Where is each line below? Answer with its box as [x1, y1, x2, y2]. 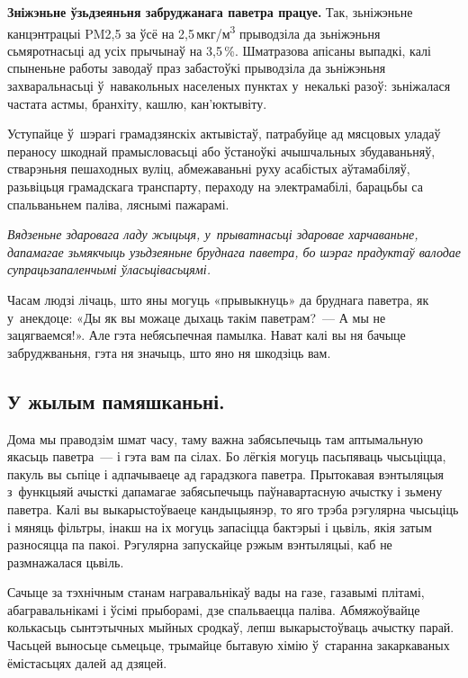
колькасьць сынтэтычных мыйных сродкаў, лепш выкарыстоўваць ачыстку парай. [7, 618, 454, 637]
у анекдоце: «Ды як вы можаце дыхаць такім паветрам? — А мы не [7, 308, 386, 326]
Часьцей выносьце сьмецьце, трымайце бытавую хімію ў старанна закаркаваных [7, 636, 450, 655]
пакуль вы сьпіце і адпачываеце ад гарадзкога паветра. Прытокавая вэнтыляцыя [7, 464, 445, 483]
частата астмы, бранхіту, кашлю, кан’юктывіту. [7, 94, 267, 112]
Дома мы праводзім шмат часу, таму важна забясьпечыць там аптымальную [7, 429, 424, 448]
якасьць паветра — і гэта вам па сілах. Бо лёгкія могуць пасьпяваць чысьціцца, [7, 447, 446, 466]
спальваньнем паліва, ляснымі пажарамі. [7, 194, 229, 213]
